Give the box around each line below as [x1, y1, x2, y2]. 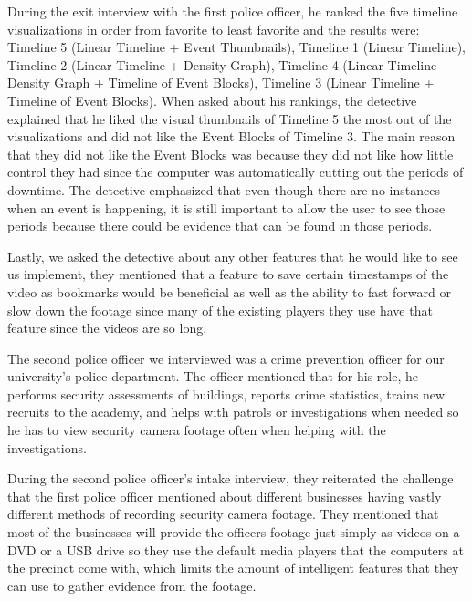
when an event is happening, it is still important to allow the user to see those [7, 198, 446, 217]
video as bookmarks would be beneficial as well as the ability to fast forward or [7, 282, 451, 301]
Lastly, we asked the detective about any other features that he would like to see [7, 246, 458, 265]
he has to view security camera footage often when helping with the [7, 420, 386, 440]
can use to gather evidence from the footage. [7, 575, 257, 595]
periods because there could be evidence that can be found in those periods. [7, 216, 433, 235]
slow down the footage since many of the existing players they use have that [7, 300, 433, 319]
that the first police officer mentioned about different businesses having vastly [7, 486, 442, 505]
